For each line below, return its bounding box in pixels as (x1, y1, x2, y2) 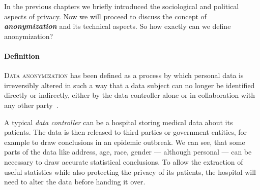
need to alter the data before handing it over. (4, 176, 146, 187)
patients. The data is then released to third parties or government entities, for (4, 127, 247, 137)
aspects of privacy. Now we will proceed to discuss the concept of (4, 11, 207, 21)
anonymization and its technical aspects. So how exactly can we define (4, 21, 231, 31)
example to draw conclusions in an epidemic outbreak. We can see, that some (4, 136, 245, 147)
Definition (4, 50, 40, 61)
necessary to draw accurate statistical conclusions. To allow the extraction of (4, 156, 243, 167)
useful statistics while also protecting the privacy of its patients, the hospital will (4, 166, 256, 177)
